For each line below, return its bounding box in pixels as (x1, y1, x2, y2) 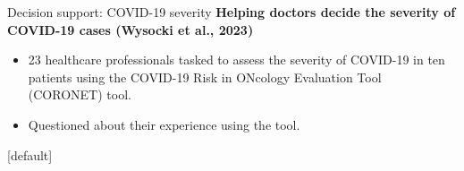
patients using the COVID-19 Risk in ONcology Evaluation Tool (28, 67, 382, 86)
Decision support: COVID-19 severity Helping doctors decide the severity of (7, 3, 456, 21)
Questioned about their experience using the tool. (28, 115, 300, 133)
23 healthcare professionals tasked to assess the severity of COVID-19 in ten (28, 50, 445, 69)
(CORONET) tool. (28, 85, 131, 104)
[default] (7, 145, 53, 164)
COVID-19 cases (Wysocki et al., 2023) (7, 20, 254, 38)
